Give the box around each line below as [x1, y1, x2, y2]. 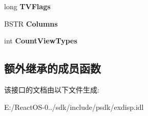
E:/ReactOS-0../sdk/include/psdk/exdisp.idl [4, 101, 144, 112]
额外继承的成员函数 [4, 60, 101, 76]
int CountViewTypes [4, 35, 77, 46]
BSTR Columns [4, 18, 58, 29]
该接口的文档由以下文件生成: [4, 84, 99, 95]
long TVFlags [4, 1, 51, 11]
